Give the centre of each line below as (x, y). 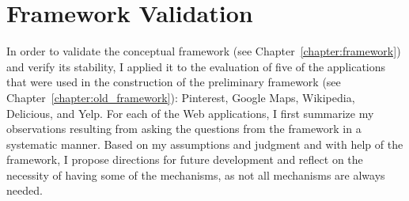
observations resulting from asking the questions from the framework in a (184, 129)
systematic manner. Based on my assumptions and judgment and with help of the (205, 144)
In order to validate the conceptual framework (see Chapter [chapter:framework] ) (204, 51)
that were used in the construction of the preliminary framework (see (174, 82)
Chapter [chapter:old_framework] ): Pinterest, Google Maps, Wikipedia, (181, 97)
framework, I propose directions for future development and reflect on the (185, 159)
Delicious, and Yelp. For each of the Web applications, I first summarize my (190, 113)
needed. (25, 190)
